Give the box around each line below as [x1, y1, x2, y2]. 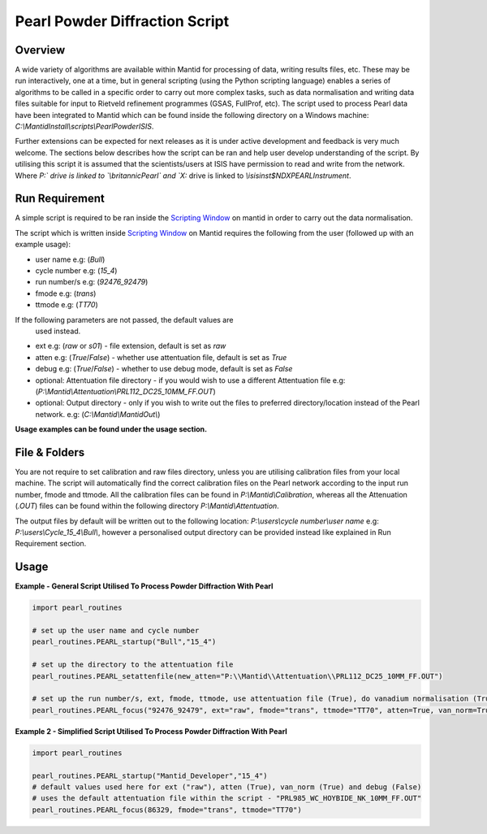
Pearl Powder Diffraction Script [15, 12, 230, 30]
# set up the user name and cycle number [32, 626, 200, 636]
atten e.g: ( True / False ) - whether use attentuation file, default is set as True [35, 352, 287, 362]
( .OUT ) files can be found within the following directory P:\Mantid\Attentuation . [15, 501, 279, 511]
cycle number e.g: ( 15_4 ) [35, 266, 118, 276]
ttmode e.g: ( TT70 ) [35, 300, 99, 310]
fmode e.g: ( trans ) [35, 289, 97, 298]
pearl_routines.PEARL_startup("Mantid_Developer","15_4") [32, 771, 268, 780]
